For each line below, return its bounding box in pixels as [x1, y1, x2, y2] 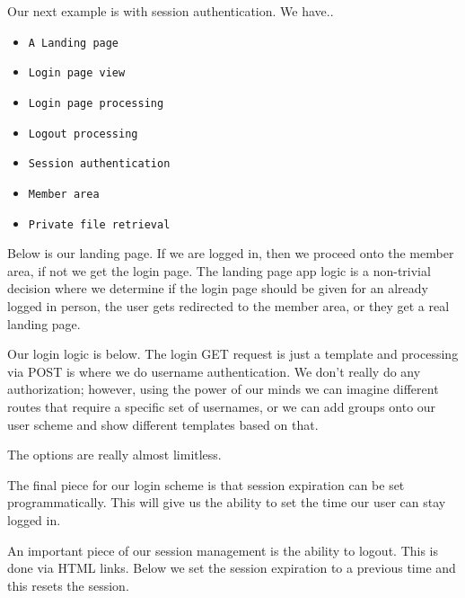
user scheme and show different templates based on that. [7, 415, 319, 433]
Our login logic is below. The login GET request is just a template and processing [7, 344, 459, 363]
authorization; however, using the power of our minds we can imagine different [7, 379, 439, 398]
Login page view [28, 67, 126, 80]
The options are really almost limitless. [7, 445, 222, 464]
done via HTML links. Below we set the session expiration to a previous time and [7, 558, 456, 577]
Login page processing [28, 96, 164, 110]
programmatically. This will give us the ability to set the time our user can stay [7, 493, 446, 512]
